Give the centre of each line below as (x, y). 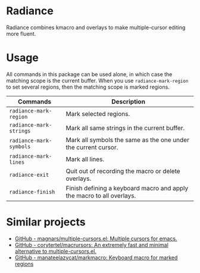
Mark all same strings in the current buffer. (125, 128)
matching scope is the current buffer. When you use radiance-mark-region (97, 80)
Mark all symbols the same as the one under (127, 140)
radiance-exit (29, 175)
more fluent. (21, 33)
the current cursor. (92, 147)
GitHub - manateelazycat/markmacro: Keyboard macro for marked (96, 258)
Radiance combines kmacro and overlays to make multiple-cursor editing (96, 27)
